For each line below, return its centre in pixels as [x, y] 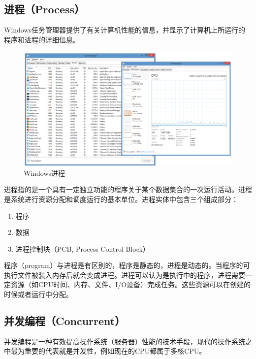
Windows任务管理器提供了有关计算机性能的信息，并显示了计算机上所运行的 [125, 30]
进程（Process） [45, 9]
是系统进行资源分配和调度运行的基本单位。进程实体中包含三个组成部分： [121, 199]
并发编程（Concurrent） [65, 321]
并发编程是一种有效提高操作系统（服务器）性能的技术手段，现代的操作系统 [125, 341]
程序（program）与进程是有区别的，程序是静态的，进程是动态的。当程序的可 [127, 265]
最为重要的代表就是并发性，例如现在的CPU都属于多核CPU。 [108, 351]
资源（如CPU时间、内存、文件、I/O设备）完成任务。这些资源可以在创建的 [131, 284]
